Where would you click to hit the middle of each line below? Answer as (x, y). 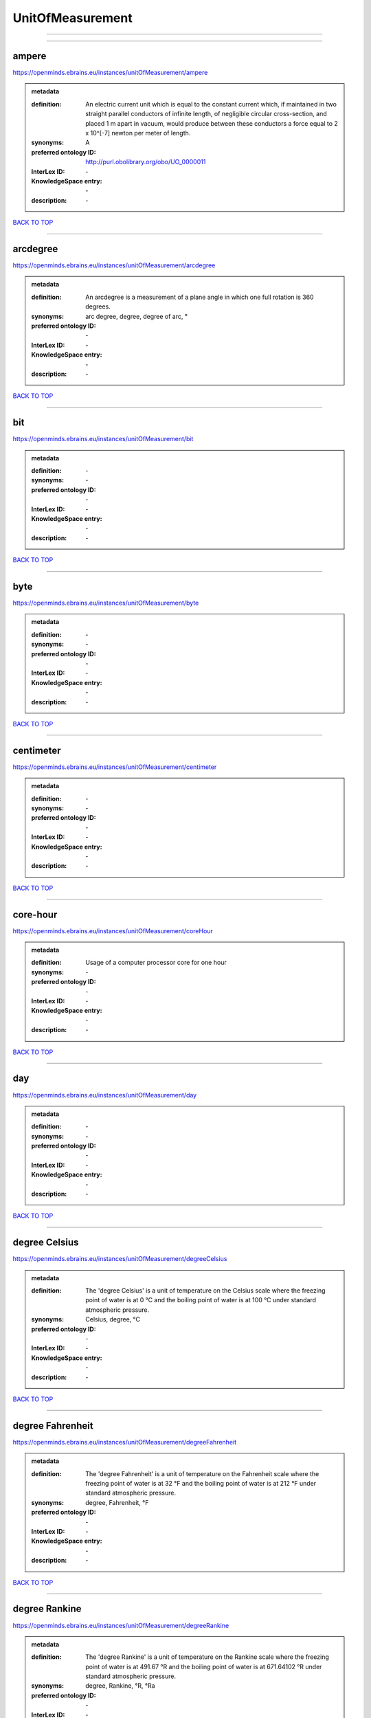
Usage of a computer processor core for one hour (156, 963)
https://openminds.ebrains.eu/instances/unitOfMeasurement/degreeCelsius (120, 1259)
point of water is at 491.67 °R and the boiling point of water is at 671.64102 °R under (204, 1666)
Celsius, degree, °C (113, 1319)
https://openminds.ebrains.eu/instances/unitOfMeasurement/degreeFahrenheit (125, 1442)
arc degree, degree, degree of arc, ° (137, 316)
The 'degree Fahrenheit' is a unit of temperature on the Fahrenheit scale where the (202, 1473)
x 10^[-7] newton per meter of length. (138, 133)
